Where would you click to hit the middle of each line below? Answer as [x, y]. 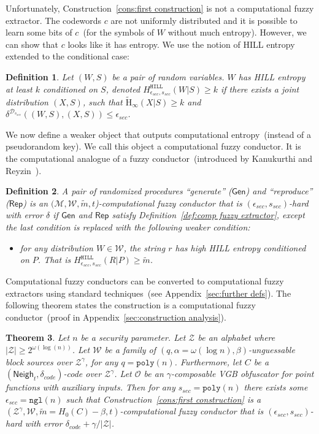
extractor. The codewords [54, 20]
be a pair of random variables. [168, 76]
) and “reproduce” [279, 191]
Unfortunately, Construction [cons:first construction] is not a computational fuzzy [160, 8]
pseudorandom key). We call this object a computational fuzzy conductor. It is [153, 146]
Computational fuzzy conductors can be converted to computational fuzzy [145, 281]
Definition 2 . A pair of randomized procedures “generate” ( [119, 191]
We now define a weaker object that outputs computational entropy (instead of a [159, 134]
